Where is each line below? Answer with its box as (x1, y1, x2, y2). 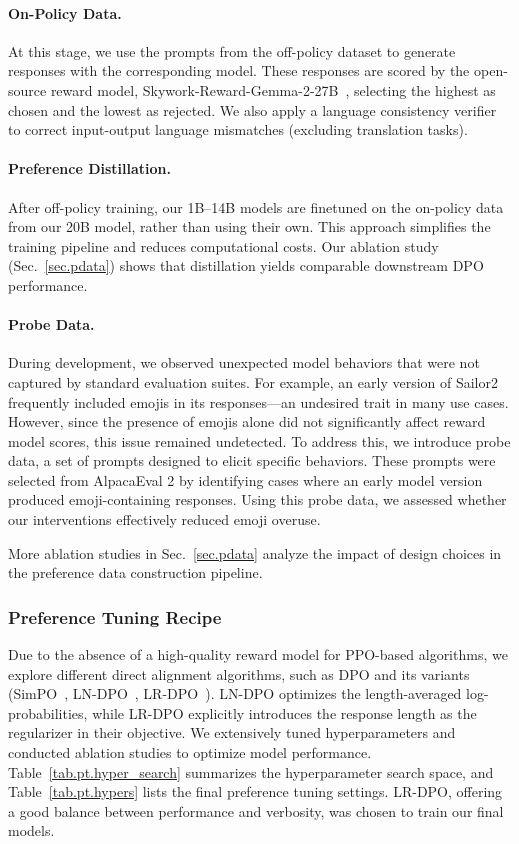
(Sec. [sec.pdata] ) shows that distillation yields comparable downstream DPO (8, 255, 484, 276)
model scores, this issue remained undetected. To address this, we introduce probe (8, 430, 511, 451)
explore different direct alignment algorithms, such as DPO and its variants (8, 663, 470, 684)
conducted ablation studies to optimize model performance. (8, 742, 372, 763)
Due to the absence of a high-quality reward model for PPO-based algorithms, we (8, 644, 508, 665)
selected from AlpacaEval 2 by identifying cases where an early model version (8, 469, 483, 490)
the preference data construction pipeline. (8, 562, 263, 583)
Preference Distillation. (8, 158, 172, 179)
